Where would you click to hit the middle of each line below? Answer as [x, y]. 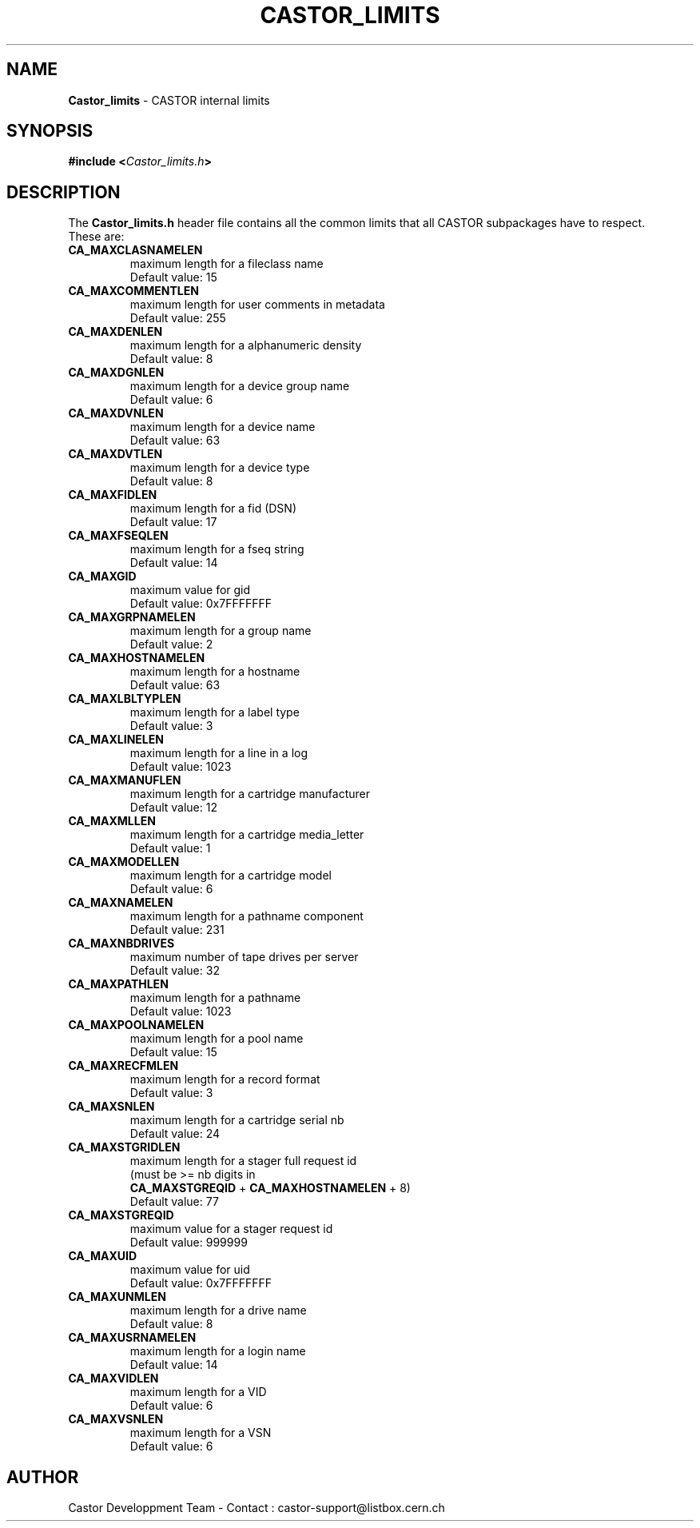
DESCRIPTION [64, 192]
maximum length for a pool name [217, 1039]
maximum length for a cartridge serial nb [237, 1120]
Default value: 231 [177, 930]
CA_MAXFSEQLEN [118, 536]
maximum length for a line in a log [219, 753]
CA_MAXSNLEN [111, 1107]
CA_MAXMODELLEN [124, 862]
